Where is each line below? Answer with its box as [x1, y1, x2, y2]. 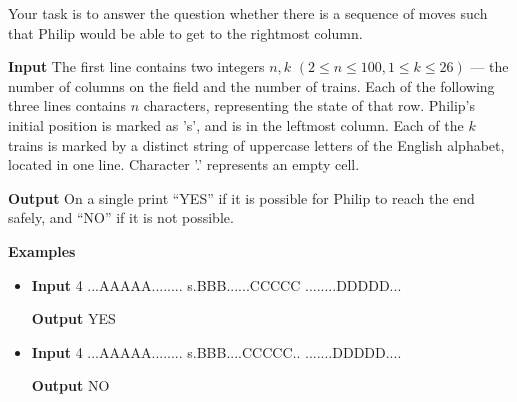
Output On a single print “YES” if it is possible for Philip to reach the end [8, 187, 475, 208]
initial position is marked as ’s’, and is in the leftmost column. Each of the [8, 114, 464, 135]
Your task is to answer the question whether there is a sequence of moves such [8, 3, 488, 23]
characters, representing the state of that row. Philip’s [143, 95, 476, 116]
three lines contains [8, 95, 127, 116]
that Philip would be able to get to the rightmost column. [8, 22, 363, 43]
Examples [8, 240, 76, 261]
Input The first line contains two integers [8, 56, 265, 77]
